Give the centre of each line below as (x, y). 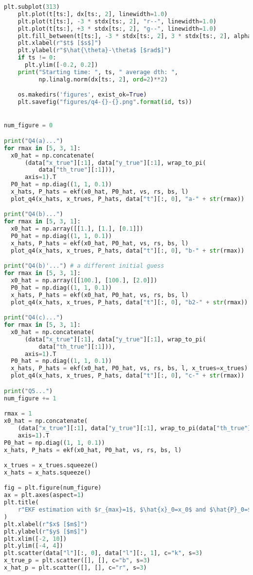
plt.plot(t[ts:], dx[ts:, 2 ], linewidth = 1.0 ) (93, 14)
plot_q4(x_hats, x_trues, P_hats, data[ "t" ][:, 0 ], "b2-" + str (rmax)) (129, 302)
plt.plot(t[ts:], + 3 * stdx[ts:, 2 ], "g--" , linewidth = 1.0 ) (117, 29)
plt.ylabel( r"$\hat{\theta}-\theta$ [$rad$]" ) (94, 50)
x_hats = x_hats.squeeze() (47, 472)
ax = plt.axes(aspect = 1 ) (44, 495)
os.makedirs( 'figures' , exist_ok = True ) (82, 95)
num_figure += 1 (30, 398)
